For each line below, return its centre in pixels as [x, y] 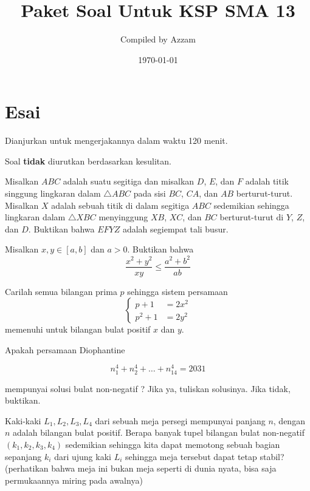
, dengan [289, 420]
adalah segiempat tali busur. [175, 229]
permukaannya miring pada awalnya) [74, 480]
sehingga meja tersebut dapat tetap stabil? [205, 456]
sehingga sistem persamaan [177, 291]
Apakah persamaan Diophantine [65, 349]
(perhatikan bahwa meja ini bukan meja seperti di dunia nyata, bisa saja [141, 468]
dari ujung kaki [83, 456]
